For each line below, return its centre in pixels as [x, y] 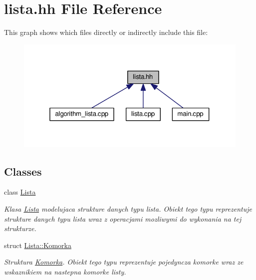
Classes [23, 171]
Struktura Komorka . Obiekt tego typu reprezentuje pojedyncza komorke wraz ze [124, 262]
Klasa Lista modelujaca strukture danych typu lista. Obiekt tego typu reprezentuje [128, 209]
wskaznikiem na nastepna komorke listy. [65, 272]
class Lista [20, 192]
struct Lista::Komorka [38, 245]
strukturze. [20, 228]
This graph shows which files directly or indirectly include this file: [106, 32]
